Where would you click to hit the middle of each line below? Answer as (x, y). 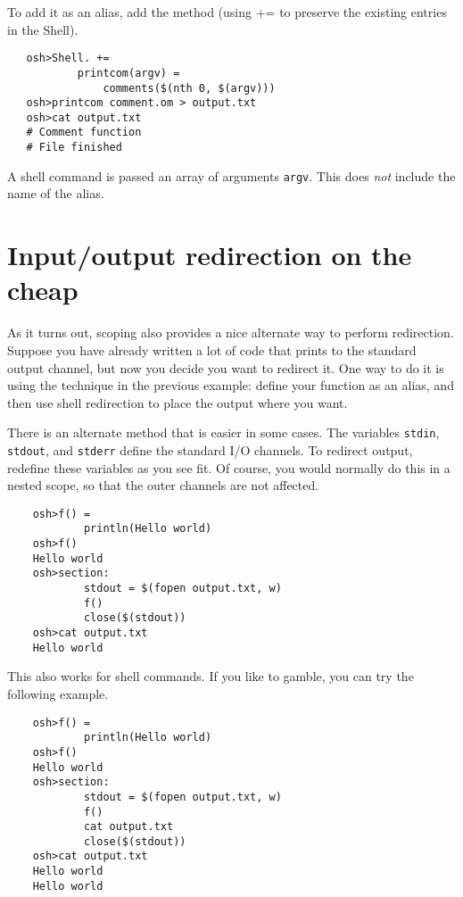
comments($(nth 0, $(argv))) (189, 88)
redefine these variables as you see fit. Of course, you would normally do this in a (229, 467)
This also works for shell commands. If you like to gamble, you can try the (211, 676)
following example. (58, 693)
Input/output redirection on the (210, 255)
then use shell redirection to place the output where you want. (178, 402)
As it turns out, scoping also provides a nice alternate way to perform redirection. (231, 332)
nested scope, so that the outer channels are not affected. (163, 485)
